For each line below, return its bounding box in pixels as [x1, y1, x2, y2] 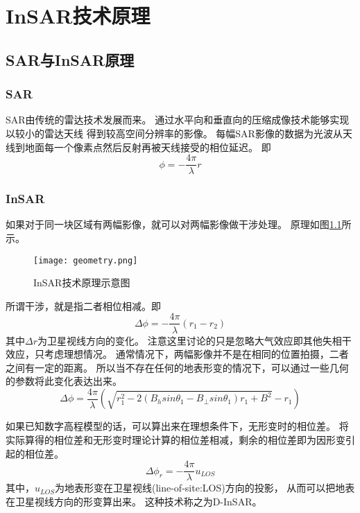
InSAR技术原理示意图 [33, 275, 130, 290]
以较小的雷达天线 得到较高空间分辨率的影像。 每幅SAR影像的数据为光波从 [6, 125, 343, 140]
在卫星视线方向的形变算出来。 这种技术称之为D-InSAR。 [6, 494, 262, 508]
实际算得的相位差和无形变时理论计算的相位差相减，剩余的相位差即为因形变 [6, 432, 345, 446]
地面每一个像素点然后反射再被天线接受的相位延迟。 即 [24, 139, 271, 154]
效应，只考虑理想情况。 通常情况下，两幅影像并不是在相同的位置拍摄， [6, 347, 329, 361]
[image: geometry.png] [33, 255, 138, 266]
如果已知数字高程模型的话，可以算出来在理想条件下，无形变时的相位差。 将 [6, 419, 349, 433]
